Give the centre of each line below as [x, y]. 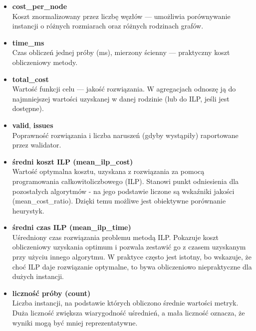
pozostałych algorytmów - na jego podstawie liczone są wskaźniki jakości [123, 191]
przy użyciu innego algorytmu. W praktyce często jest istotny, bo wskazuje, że [132, 257]
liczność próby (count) [51, 293]
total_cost [30, 79]
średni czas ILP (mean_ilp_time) [72, 227]
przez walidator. [37, 145]
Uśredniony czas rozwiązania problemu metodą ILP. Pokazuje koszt [115, 237]
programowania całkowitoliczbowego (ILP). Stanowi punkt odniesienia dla [126, 181]
